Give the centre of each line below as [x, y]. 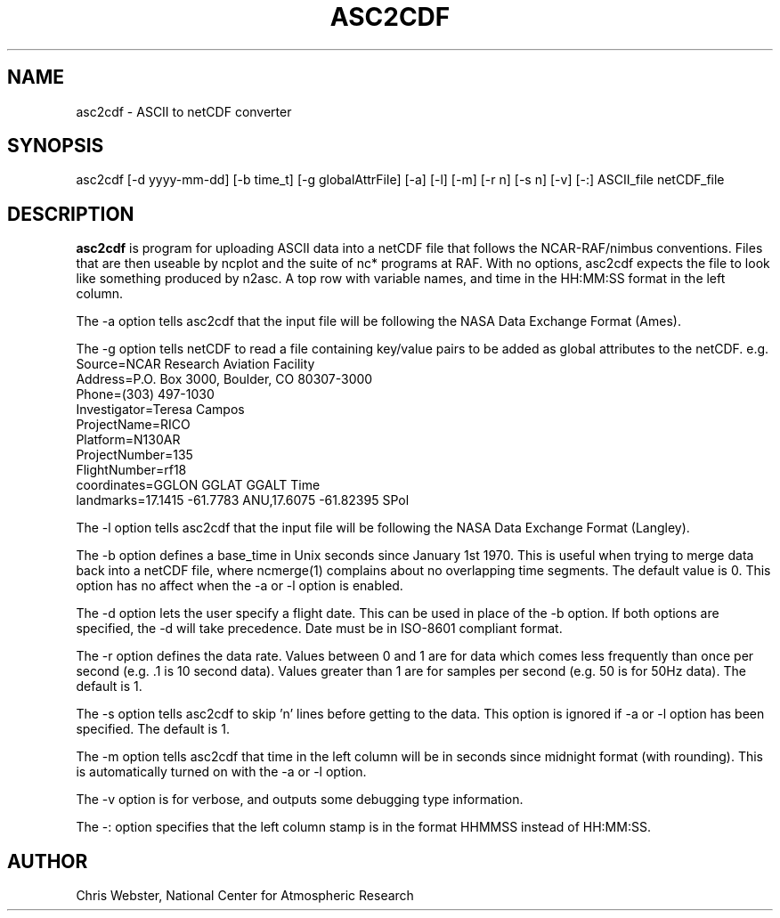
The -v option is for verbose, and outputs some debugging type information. [300, 800]
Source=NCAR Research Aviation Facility [195, 364]
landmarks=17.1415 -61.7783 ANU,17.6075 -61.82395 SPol [243, 500]
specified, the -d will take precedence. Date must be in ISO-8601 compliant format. [319, 629]
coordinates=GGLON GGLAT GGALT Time [198, 485]
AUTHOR [48, 861]
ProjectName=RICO [133, 425]
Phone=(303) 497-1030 [145, 394]
